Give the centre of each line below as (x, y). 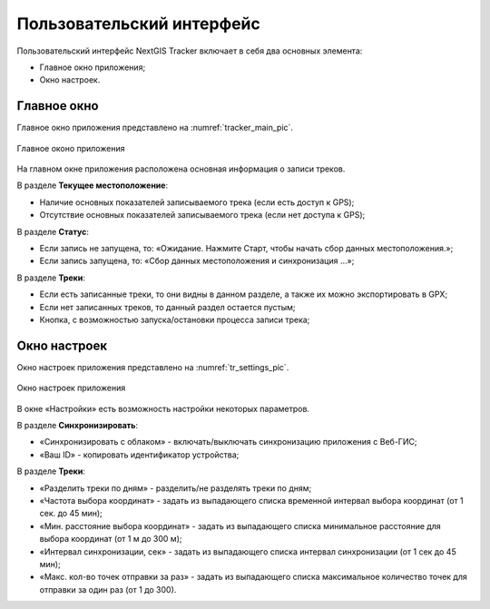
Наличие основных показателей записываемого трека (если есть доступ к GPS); (197, 202)
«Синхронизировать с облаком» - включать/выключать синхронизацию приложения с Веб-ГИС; (228, 442)
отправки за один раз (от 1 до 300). (108, 589)
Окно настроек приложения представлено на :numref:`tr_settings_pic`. (153, 367)
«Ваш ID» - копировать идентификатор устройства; (139, 455)
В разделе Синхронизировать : (78, 425)
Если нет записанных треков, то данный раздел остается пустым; (167, 307)
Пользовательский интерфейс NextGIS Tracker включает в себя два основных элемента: (190, 51)
